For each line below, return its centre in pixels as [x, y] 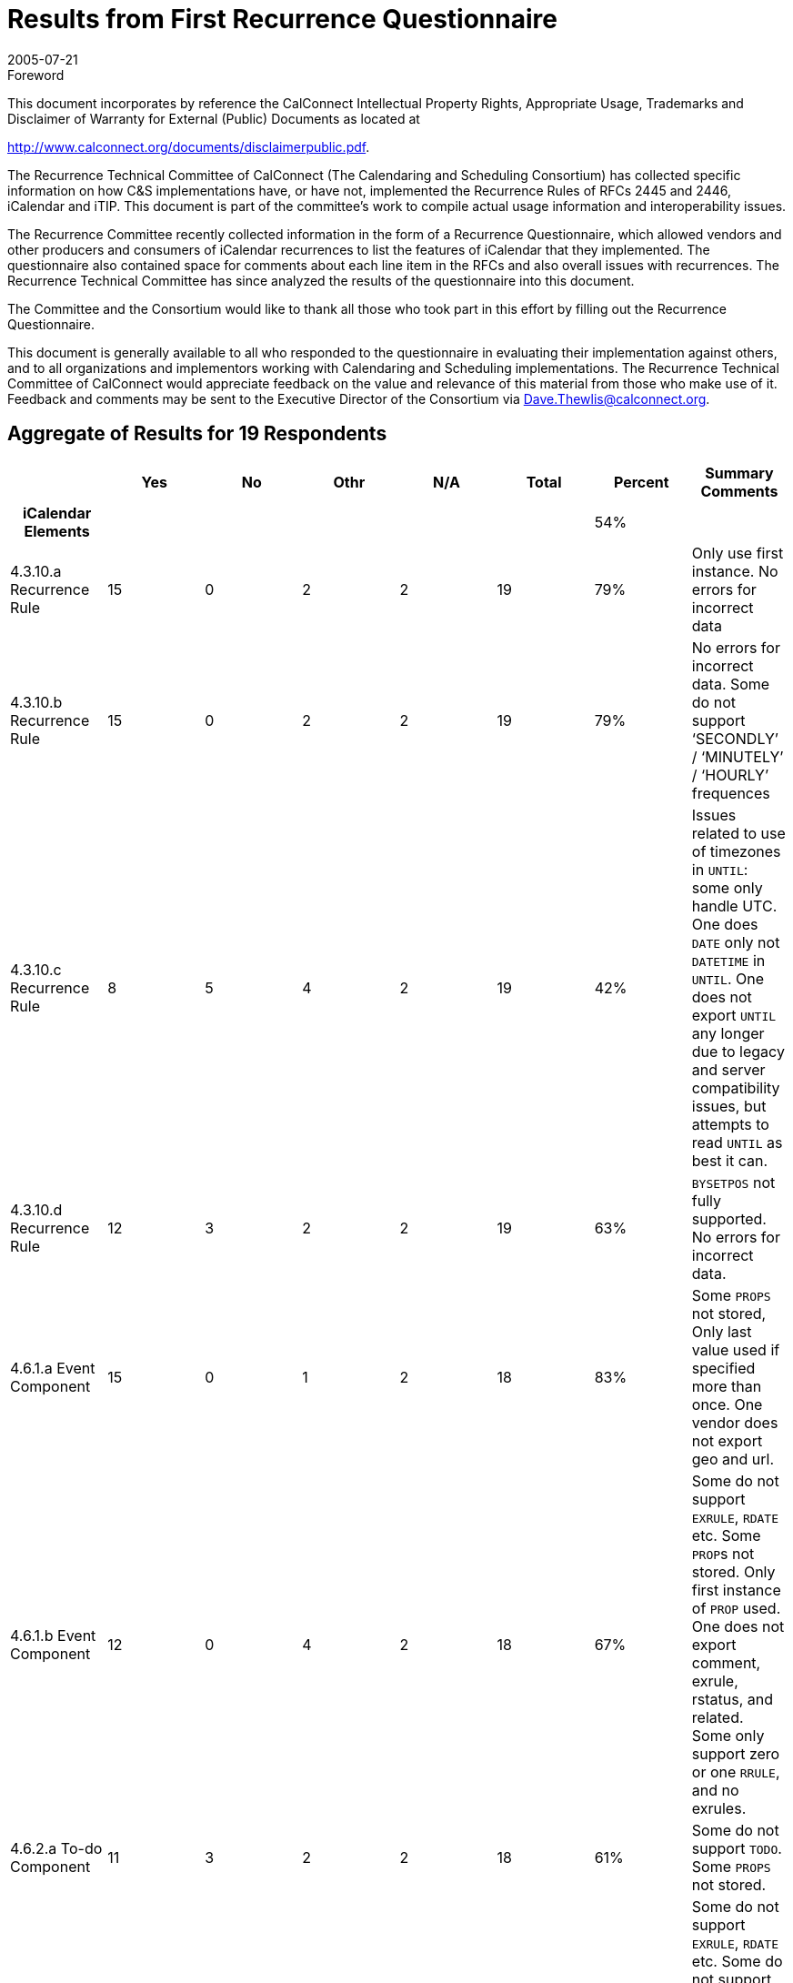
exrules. [719, 1808]
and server [728, 1069]
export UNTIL [734, 1015]
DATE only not [736, 942]
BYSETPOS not [733, 1182]
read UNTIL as [737, 1142]
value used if [736, 1349]
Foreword [36, 75]
